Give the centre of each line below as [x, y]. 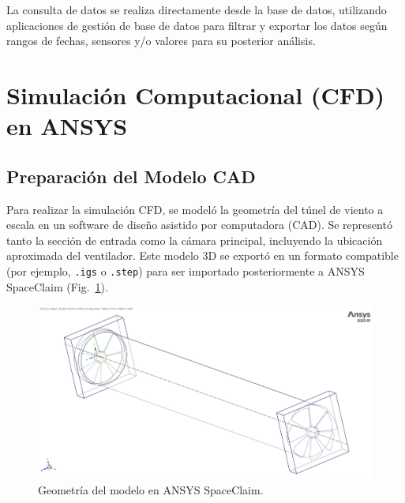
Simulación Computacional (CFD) [196, 94]
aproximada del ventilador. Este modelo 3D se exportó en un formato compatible [202, 255]
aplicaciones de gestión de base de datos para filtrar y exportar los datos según [197, 25]
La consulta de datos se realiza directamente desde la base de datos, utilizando [197, 9]
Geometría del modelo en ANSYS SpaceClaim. [151, 490]
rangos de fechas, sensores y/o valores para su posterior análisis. [161, 41]
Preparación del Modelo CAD [131, 176]
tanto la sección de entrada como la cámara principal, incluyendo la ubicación [195, 240]
